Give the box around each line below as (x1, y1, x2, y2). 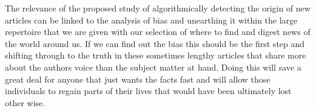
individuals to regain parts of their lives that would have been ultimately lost (5, 84, 292, 97)
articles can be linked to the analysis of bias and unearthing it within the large (5, 13, 298, 26)
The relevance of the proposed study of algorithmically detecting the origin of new (5, 2, 311, 14)
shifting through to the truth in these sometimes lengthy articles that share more (5, 49, 306, 62)
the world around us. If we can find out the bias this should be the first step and (5, 37, 305, 49)
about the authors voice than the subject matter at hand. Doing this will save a (5, 60, 301, 73)
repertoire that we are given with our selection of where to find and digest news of (5, 25, 311, 38)
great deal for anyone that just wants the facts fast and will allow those (5, 72, 271, 85)
